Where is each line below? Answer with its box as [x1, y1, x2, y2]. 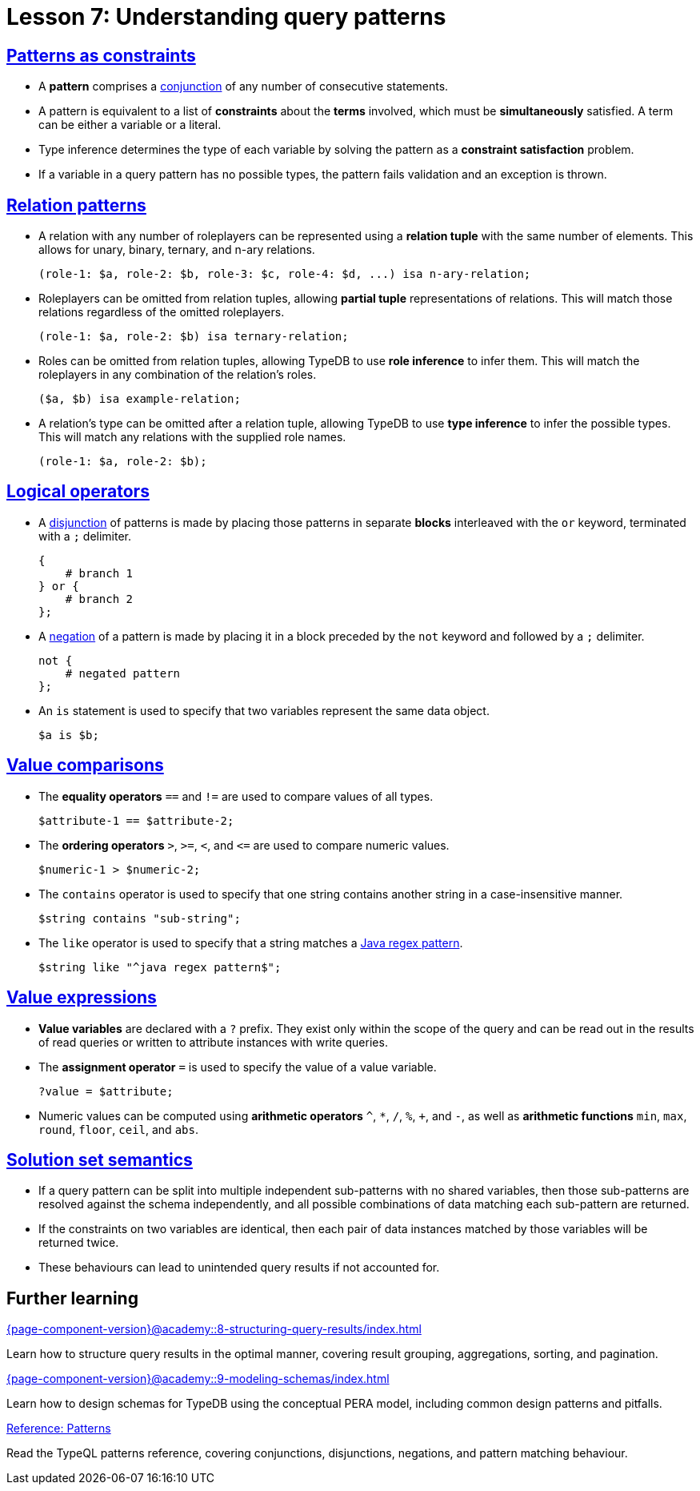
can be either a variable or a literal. [38, 118, 222, 132]
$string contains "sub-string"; [38, 911, 241, 925]
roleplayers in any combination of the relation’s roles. [38, 368, 317, 382]
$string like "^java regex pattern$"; [38, 960, 282, 974]
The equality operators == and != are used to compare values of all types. [38, 789, 434, 803]
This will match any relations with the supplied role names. [38, 430, 346, 444]
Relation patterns [6, 195, 146, 215]
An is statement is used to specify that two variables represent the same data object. [38, 703, 490, 717]
